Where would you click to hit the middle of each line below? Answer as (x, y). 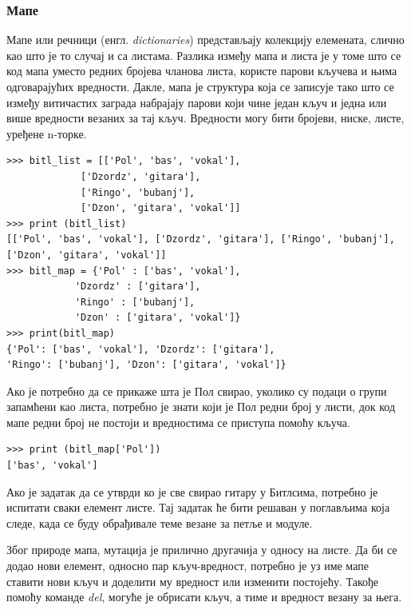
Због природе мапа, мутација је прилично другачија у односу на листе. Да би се (202, 550)
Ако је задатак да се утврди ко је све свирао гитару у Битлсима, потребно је (192, 491)
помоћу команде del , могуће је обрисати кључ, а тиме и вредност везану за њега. (204, 597)
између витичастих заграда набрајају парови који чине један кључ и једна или (197, 102)
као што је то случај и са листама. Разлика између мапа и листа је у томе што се (204, 55)
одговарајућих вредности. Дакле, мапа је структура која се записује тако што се (200, 86)
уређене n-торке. (47, 133)
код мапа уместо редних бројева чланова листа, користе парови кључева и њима (202, 71)
